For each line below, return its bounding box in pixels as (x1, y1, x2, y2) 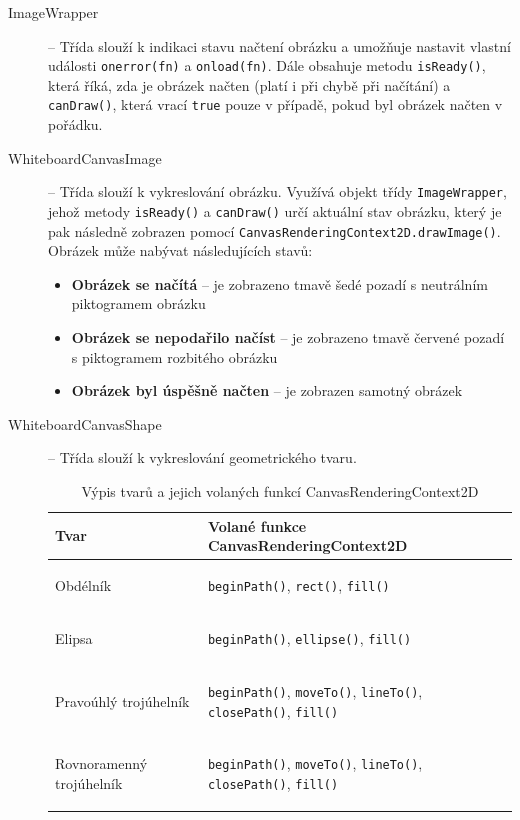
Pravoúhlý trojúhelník (55, 690, 190, 711)
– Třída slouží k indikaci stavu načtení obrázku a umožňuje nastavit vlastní (48, 35, 511, 56)
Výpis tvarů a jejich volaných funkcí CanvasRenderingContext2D (81, 481, 479, 501)
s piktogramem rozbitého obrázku (71, 346, 278, 367)
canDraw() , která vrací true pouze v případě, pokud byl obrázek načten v (48, 94, 503, 115)
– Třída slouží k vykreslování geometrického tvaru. (48, 447, 357, 468)
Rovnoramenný (55, 753, 148, 774)
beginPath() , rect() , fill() (207, 575, 390, 596)
